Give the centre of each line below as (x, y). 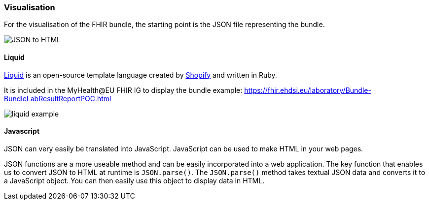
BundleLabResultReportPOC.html (58, 98)
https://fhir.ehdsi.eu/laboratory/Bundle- (308, 90)
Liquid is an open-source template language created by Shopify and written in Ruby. (141, 75)
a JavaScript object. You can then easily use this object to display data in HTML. (134, 180)
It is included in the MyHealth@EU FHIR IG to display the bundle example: (123, 90)
